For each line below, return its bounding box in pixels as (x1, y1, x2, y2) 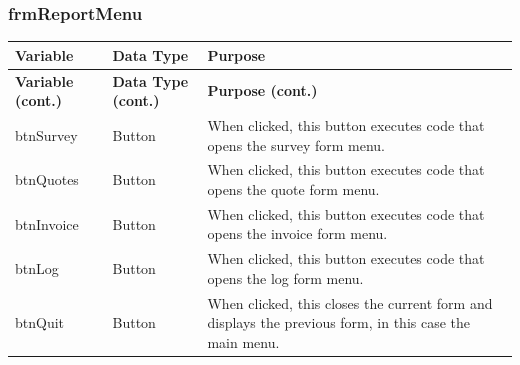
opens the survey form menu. (207, 134, 386, 155)
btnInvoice (15, 213, 79, 234)
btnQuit (15, 312, 65, 333)
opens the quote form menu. (207, 179, 380, 200)
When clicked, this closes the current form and (207, 292, 493, 313)
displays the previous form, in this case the (207, 312, 471, 333)
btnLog (15, 258, 59, 279)
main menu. (207, 331, 280, 352)
